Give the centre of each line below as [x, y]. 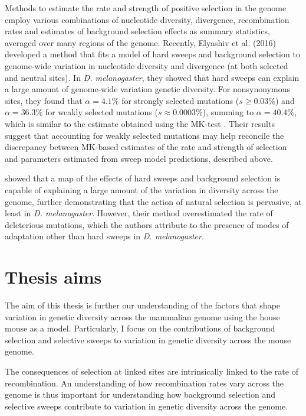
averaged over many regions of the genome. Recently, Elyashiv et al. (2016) [140, 42]
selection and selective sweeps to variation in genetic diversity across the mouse [148, 339]
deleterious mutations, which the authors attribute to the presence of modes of [147, 224]
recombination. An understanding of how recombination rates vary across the [144, 383]
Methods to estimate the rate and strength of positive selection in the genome [146, 8]
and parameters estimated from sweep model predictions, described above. [139, 158]
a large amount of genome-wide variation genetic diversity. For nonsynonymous [147, 89]
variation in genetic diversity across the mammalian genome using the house [142, 316]
